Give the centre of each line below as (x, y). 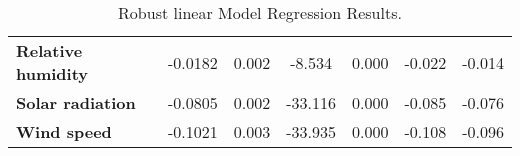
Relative (49, 50)
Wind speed (64, 131)
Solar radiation (76, 102)
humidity (52, 73)
